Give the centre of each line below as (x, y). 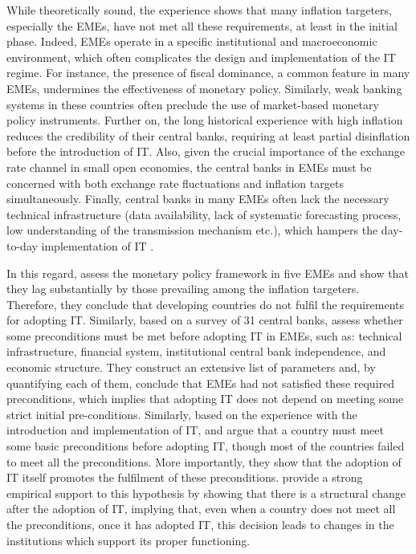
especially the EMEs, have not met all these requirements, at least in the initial (202, 25)
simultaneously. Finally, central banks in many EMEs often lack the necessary (198, 199)
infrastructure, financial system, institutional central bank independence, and (196, 351)
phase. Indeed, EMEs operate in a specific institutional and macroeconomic (192, 41)
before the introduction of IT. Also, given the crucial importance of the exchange (206, 151)
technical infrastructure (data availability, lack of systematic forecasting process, (204, 214)
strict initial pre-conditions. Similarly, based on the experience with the (182, 414)
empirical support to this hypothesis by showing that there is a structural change (206, 493)
